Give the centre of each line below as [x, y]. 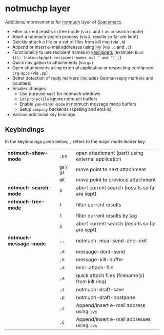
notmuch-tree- [26, 201]
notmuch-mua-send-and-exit [112, 240]
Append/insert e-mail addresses [113, 319]
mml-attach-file [95, 267]
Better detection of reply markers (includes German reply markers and [83, 78]
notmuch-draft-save [100, 289]
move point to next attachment [111, 169]
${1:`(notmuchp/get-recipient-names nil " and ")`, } [67, 57]
